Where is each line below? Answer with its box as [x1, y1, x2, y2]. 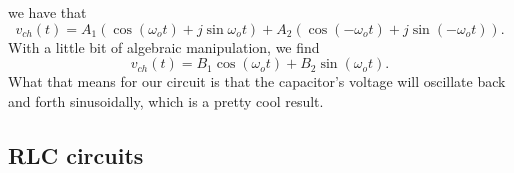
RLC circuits [8, 139, 144, 170]
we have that [8, 2, 87, 22]
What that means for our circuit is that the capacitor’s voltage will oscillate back [8, 71, 506, 92]
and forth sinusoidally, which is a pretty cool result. [8, 90, 324, 111]
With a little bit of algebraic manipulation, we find [8, 36, 320, 57]
